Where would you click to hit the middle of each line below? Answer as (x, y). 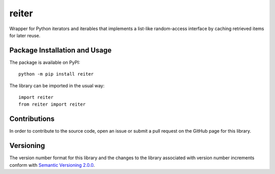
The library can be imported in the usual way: (57, 85)
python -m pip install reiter (56, 74)
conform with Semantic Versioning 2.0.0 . (52, 165)
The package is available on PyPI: (45, 62)
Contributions (32, 119)
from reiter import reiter (52, 104)
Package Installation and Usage (61, 50)
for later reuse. (25, 35)
